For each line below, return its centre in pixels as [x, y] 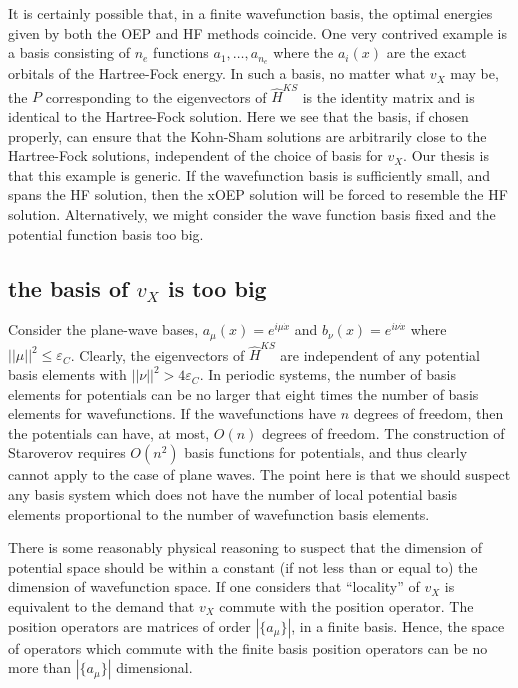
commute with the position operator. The [346, 606]
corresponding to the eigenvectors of [156, 96]
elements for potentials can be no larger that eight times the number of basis [243, 393]
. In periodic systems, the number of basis [327, 374]
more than [40, 667]
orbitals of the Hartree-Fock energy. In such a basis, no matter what [217, 73]
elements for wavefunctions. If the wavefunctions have [172, 413]
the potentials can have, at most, [109, 432]
